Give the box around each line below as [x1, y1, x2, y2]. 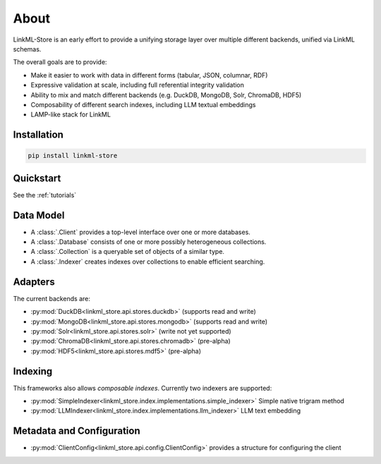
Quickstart [13, 172, 61, 184]
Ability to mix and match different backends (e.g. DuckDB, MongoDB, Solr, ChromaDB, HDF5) [30, 90, 302, 99]
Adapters [13, 276, 56, 288]
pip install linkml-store [28, 152, 118, 160]
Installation [13, 129, 64, 141]
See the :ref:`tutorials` [13, 190, 77, 199]
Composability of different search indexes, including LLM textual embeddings [30, 100, 256, 109]
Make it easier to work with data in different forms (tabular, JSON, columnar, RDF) [30, 71, 268, 79]
